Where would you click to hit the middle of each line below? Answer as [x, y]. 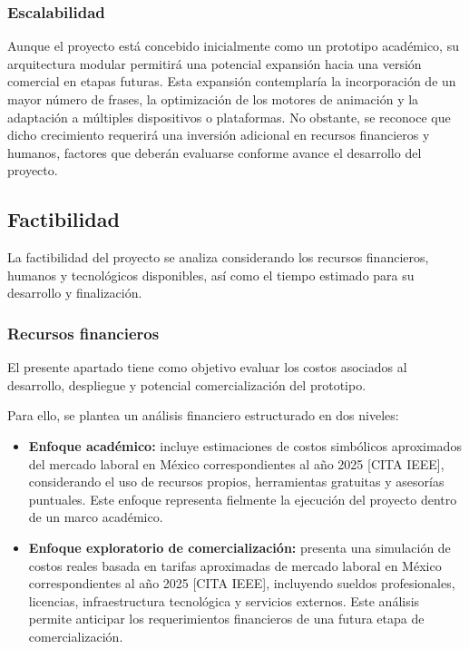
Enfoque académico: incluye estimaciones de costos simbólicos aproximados [245, 445]
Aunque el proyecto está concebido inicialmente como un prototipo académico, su [233, 46]
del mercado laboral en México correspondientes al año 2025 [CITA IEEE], [236, 463]
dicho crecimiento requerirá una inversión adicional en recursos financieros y [219, 135]
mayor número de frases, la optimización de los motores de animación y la [213, 99]
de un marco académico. [96, 517]
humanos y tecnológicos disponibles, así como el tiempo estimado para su [211, 275]
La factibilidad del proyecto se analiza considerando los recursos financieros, [218, 257]
